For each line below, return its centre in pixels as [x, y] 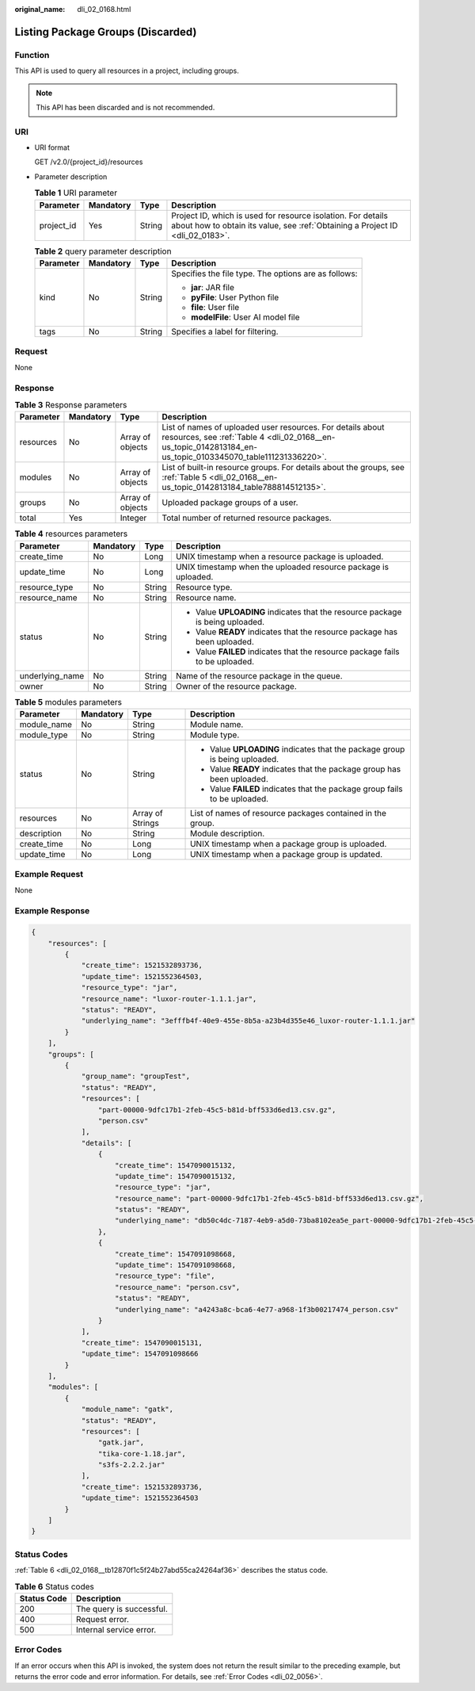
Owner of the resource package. [236, 686]
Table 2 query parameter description [103, 251]
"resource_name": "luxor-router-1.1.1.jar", [169, 999]
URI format [52, 147]
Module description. [228, 834]
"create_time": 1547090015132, [176, 1165]
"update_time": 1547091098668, [176, 1265]
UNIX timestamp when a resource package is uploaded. [279, 557]
